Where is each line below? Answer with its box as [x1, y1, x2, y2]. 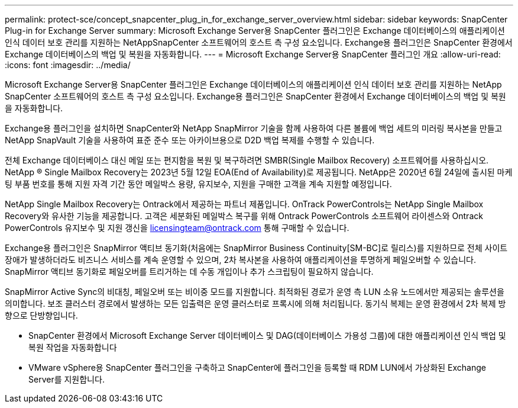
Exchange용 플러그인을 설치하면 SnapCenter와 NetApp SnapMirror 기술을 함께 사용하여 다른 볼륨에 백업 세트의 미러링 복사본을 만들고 [5, 123, 503, 133]
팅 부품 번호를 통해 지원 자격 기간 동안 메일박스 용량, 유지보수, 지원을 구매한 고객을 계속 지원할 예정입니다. [5, 179, 392, 189]
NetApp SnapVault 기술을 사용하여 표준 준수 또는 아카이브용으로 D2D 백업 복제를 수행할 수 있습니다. [5, 135, 375, 145]
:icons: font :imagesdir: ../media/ [5, 60, 131, 70]
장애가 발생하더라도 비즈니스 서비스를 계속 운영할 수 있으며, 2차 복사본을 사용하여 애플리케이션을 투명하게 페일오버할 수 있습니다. [5, 255, 476, 265]
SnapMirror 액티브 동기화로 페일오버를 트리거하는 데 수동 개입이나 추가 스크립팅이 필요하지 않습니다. [5, 266, 374, 277]
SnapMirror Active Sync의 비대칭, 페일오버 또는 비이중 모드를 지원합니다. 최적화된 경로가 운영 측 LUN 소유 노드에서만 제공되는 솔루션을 [5, 287, 504, 297]
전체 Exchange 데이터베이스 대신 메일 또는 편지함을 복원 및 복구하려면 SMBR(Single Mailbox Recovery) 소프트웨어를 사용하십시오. [5, 155, 489, 165]
